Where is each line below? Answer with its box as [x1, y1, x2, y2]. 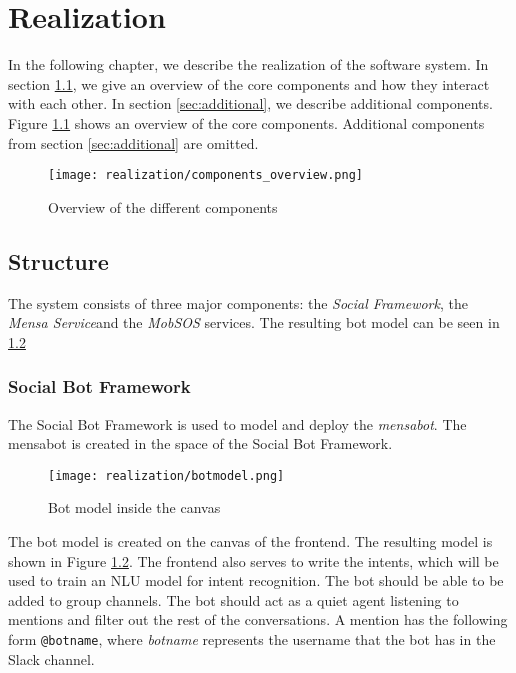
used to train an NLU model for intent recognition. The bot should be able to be [8, 570, 504, 591]
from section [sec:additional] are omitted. [8, 132, 259, 153]
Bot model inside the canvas [48, 497, 221, 518]
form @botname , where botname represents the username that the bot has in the [8, 628, 496, 649]
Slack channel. [8, 648, 95, 669]
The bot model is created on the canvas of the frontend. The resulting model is [8, 530, 493, 551]
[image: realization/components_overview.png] [48, 168, 363, 183]
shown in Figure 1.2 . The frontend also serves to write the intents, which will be [8, 550, 499, 571]
